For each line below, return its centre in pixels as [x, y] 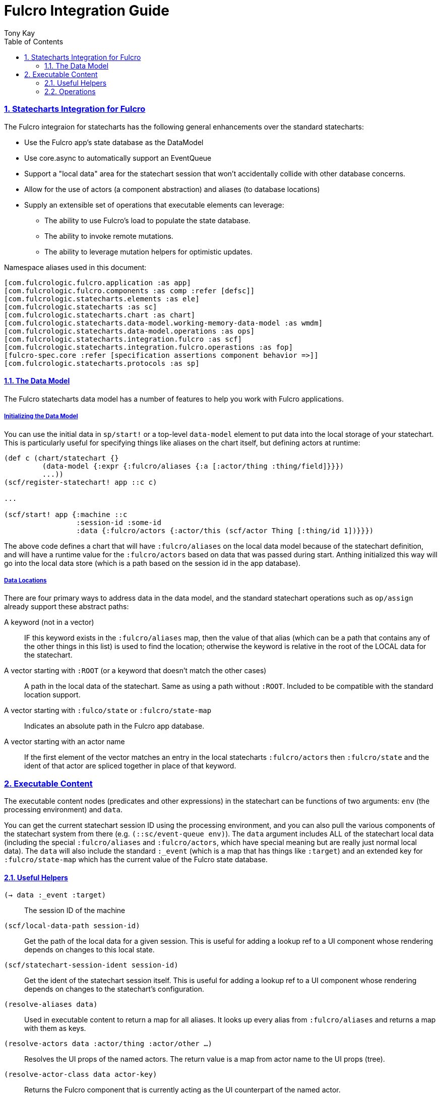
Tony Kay [20, 33]
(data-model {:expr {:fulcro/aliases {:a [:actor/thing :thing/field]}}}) [193, 466]
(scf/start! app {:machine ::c [66, 514]
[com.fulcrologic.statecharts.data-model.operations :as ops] [130, 331]
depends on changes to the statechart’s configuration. [114, 989]
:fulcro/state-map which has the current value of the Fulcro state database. [136, 860]
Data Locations [25, 580]
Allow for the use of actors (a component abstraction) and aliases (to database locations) [172, 189]
